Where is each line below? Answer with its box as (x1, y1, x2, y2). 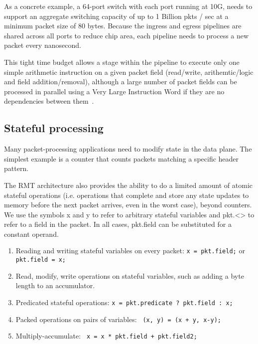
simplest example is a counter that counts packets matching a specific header (4, 153, 239, 164)
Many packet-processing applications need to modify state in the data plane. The (4, 144, 252, 154)
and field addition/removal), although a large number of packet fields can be (4, 76, 237, 87)
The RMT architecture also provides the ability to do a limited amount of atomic (4, 179, 253, 190)
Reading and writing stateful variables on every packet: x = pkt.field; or (15, 245, 245, 256)
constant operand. (4, 228, 59, 239)
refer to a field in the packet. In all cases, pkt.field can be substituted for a (4, 219, 232, 229)
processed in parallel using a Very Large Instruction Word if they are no (4, 86, 225, 96)
